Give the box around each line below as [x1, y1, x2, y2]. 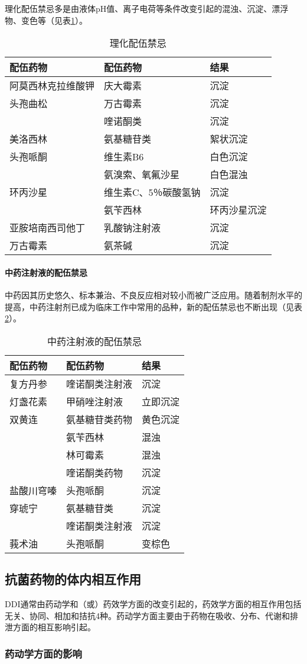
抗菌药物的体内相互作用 [5, 570, 141, 588]
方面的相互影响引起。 [12, 621, 96, 633]
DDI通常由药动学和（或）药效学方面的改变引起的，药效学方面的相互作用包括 [5, 597, 302, 610]
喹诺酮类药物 [66, 465, 123, 479]
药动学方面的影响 [5, 646, 82, 660]
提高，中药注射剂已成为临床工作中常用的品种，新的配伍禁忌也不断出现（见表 [5, 300, 302, 312]
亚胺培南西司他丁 [9, 221, 86, 235]
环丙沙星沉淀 [210, 203, 267, 217]
